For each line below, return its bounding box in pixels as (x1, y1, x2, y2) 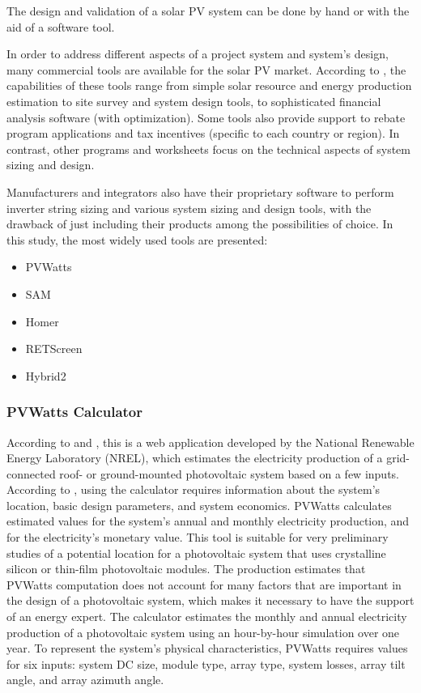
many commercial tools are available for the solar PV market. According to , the (6, 61, 406, 78)
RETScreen (25, 340, 83, 357)
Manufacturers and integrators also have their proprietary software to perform (6, 183, 394, 200)
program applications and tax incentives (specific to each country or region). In (6, 125, 400, 142)
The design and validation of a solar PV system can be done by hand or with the (6, 2, 410, 19)
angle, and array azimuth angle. (6, 671, 164, 688)
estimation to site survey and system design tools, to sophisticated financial (6, 92, 381, 109)
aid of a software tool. (6, 18, 115, 35)
